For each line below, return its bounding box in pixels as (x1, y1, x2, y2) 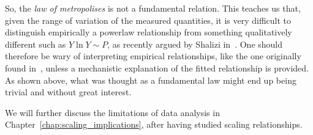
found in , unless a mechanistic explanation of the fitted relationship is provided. (5, 61, 309, 74)
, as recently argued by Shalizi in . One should (107, 37, 283, 50)
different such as (5, 37, 66, 50)
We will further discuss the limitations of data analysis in (5, 106, 220, 119)
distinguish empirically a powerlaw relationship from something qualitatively (5, 26, 292, 38)
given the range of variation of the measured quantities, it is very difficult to (5, 13, 292, 26)
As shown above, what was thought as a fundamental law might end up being (5, 73, 296, 86)
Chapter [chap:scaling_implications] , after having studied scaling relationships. (5, 118, 303, 131)
